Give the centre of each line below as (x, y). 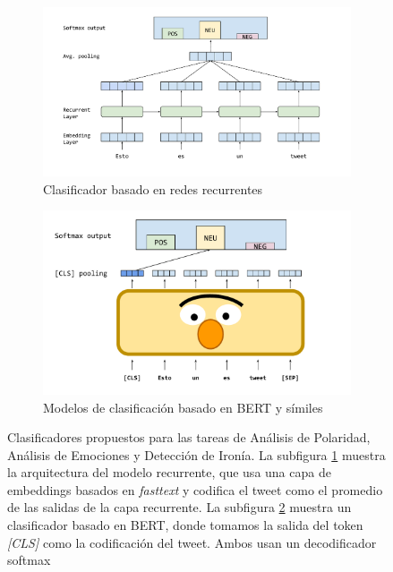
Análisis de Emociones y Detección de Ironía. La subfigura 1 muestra (196, 454)
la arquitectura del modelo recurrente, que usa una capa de (169, 472)
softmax (29, 560)
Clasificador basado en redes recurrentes (153, 188)
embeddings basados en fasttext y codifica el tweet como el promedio (195, 489)
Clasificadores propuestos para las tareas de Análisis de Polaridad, (189, 437)
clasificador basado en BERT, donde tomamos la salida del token (185, 525)
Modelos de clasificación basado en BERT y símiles (183, 407)
